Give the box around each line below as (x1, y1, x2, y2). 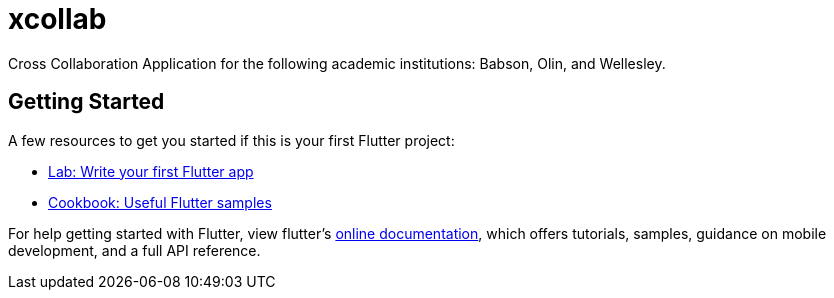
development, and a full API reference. (8, 241, 261, 259)
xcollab (8, 2, 107, 36)
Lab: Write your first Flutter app (48, 162, 254, 180)
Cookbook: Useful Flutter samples (48, 193, 272, 211)
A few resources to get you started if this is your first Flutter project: (8, 131, 455, 149)
